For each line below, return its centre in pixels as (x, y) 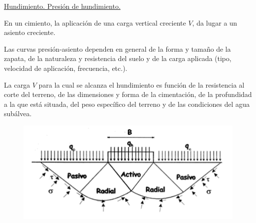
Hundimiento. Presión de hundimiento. (62, 6)
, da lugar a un (215, 22)
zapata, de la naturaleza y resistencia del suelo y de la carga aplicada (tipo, (118, 58)
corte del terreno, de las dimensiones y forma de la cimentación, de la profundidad (128, 94)
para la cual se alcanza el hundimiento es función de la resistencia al (142, 84)
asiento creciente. (30, 32)
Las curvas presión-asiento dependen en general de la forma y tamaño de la (117, 48)
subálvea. (18, 113)
